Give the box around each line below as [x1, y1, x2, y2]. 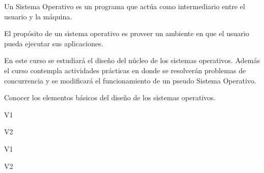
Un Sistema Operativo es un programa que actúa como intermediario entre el [4, 1, 245, 11]
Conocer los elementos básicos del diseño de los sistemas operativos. [4, 92, 216, 103]
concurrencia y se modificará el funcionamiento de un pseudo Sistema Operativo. [4, 75, 256, 85]
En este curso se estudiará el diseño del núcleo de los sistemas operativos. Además [4, 55, 260, 66]
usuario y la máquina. [4, 11, 72, 21]
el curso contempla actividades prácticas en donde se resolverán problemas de [4, 65, 246, 75]
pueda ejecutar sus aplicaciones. [4, 38, 103, 48]
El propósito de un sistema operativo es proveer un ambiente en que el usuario [4, 28, 249, 39]
